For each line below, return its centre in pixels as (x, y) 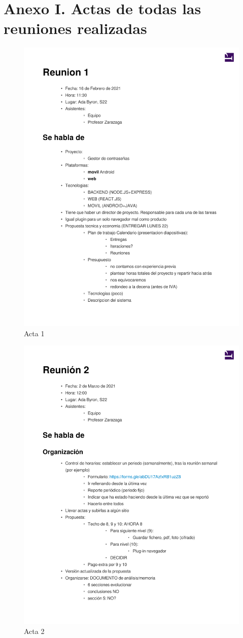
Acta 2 (34, 631)
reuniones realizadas (75, 28)
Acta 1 (34, 333)
